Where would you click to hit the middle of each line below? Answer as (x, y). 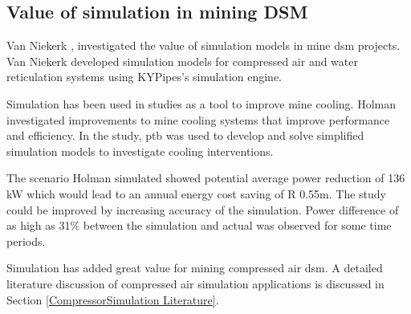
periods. (26, 241)
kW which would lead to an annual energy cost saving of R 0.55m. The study (196, 193)
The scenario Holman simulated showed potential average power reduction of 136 (206, 178)
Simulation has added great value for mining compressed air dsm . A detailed (195, 268)
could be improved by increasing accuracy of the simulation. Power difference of (203, 209)
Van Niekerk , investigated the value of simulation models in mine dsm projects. (203, 45)
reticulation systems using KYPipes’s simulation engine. (144, 77)
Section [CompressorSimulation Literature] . (113, 299)
